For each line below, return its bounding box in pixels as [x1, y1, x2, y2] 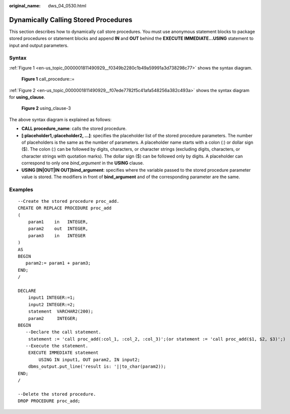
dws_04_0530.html [48, 3, 86, 8]
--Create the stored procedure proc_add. [18, 198, 119, 204]
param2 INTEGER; [28, 316, 78, 321]
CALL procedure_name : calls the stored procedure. [21, 126, 127, 131]
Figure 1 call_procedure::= [21, 76, 75, 82]
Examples [9, 186, 34, 193]
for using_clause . [9, 94, 45, 100]
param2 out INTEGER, [28, 226, 88, 231]
